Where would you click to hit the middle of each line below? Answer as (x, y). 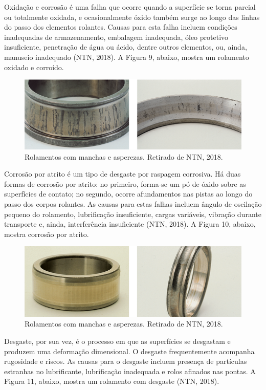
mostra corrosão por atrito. (47, 234)
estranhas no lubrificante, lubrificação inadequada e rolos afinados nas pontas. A (130, 371)
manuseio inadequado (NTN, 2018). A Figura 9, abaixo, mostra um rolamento (127, 57)
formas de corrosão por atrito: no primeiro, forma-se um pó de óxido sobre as (125, 183)
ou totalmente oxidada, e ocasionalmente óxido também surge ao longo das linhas (132, 17)
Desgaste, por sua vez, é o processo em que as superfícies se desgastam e (117, 341)
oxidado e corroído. (34, 67)
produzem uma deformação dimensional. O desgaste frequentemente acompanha (129, 351)
